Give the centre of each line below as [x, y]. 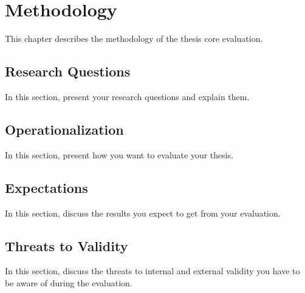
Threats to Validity [67, 245]
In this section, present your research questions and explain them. [127, 96]
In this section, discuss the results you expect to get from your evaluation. [143, 213]
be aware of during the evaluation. [69, 282]
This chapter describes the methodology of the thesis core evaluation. [134, 39]
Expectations [46, 187]
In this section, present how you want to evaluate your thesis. [119, 154]
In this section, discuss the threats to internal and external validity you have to [152, 271]
